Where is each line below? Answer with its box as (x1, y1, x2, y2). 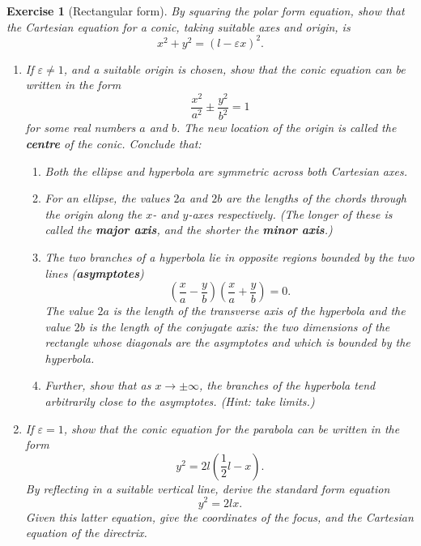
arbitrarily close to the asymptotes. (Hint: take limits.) (45, 393, 315, 410)
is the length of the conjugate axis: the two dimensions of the (88, 318, 390, 335)
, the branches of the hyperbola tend (199, 377, 376, 394)
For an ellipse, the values (45, 190, 170, 207)
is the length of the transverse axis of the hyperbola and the (113, 302, 406, 319)
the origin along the (45, 205, 142, 222)
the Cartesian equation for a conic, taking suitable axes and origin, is (6, 18, 351, 35)
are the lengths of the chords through (226, 190, 406, 207)
